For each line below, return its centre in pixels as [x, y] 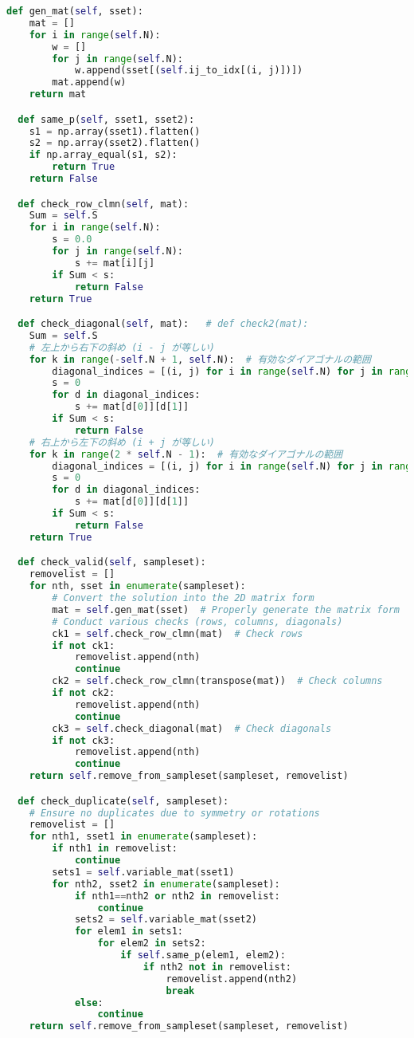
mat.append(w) [89, 83]
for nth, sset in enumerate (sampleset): [137, 586]
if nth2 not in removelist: [217, 967]
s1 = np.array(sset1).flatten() [115, 131]
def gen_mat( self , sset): [75, 11]
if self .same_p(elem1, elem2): [203, 955]
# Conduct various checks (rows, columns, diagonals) [197, 621]
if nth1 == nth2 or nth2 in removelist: [177, 896]
